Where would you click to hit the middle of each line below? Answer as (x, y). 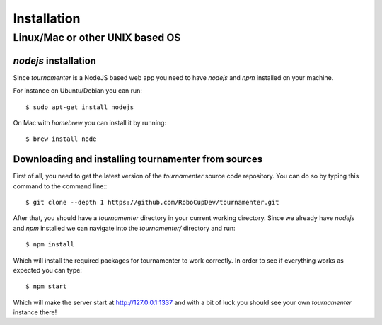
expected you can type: (48, 270)
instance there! (35, 312)
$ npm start (46, 286)
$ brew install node (61, 139)
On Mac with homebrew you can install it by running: (89, 122)
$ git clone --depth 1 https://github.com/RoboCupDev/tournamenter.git (152, 202)
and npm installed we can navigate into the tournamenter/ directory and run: (125, 228)
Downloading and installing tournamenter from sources (138, 159)
